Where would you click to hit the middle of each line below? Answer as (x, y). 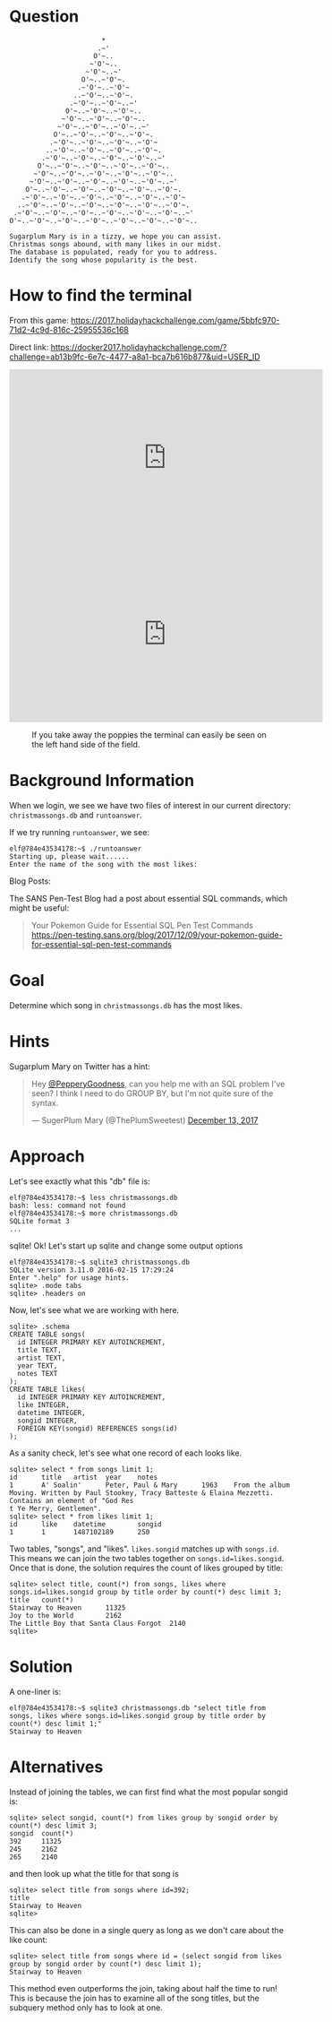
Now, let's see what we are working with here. (94, 1309)
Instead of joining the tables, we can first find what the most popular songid (149, 1792)
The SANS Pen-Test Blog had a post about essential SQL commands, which (149, 898)
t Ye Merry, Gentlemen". (55, 1508)
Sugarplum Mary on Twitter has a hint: (80, 1066)
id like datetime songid (86, 1524)
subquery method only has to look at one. (86, 2007)
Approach (47, 1156)
